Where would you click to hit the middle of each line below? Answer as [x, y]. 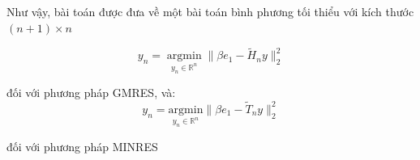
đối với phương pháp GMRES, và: [91, 93]
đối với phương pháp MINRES [82, 146]
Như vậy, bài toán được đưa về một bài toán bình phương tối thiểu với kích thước [210, 11]
